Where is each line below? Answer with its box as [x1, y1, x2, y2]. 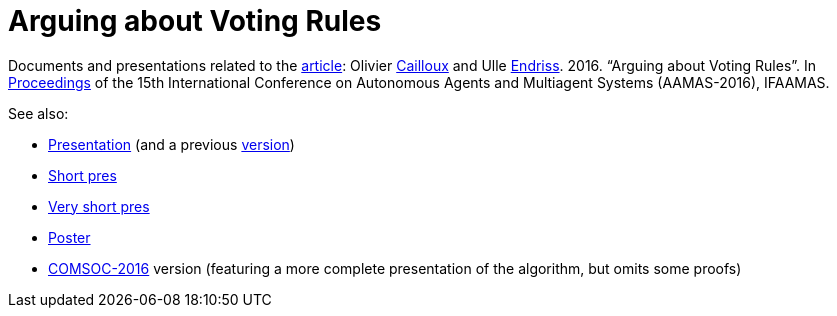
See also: [8, 104, 69, 122]
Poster [48, 228, 91, 246]
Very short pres [48, 197, 150, 215]
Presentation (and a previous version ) [48, 135, 295, 153]
